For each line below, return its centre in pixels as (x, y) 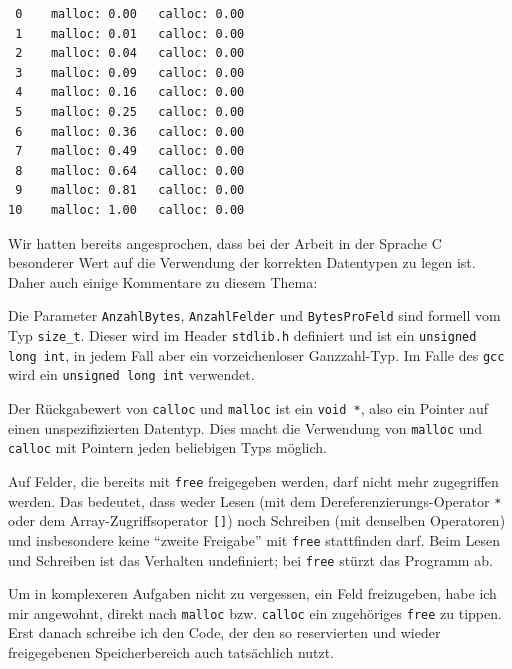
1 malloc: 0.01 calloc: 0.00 (130, 33)
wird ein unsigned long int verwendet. (131, 374)
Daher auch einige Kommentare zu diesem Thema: (163, 281)
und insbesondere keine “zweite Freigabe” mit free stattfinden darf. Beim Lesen (254, 539)
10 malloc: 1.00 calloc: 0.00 (126, 209)
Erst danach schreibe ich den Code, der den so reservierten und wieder (224, 632)
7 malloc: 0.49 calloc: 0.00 (130, 151)
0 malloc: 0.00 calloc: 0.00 (130, 14)
